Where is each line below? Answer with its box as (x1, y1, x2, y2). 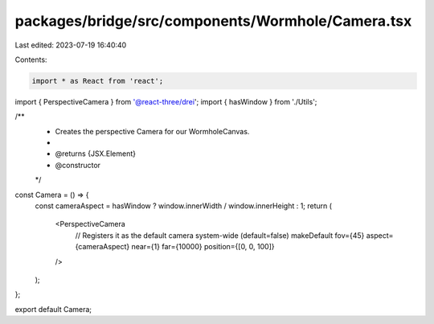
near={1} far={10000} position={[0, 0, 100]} (131, 242, 275, 252)
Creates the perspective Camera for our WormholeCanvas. (55, 126, 250, 136)
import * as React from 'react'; (31, 76, 164, 85)
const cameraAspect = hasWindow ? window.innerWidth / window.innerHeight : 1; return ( (35, 201, 333, 211)
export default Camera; (14, 304, 92, 314)
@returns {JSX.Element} (55, 149, 137, 158)
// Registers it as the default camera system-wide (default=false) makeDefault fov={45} (75, 230, 365, 240)
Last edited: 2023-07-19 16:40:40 (14, 40, 127, 50)
